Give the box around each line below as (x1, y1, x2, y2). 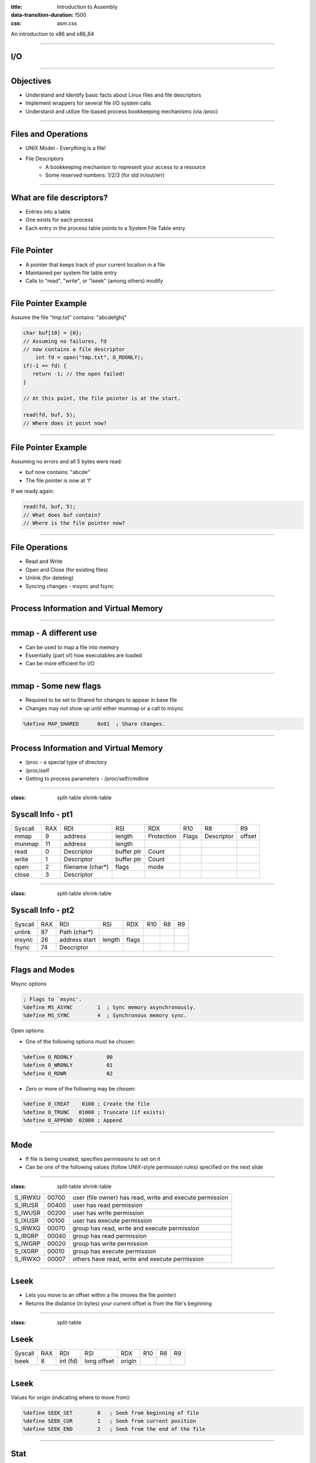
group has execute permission (72, 1247, 156, 1255)
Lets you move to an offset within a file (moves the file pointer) (25, 1292, 177, 1299)
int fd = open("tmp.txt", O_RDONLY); (35, 354, 144, 361)
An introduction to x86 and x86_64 (11, 30, 95, 37)
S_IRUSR (14, 1201, 39, 1209)
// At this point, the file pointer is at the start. (23, 395, 181, 402)
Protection (147, 832, 177, 840)
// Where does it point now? (23, 420, 107, 427)
